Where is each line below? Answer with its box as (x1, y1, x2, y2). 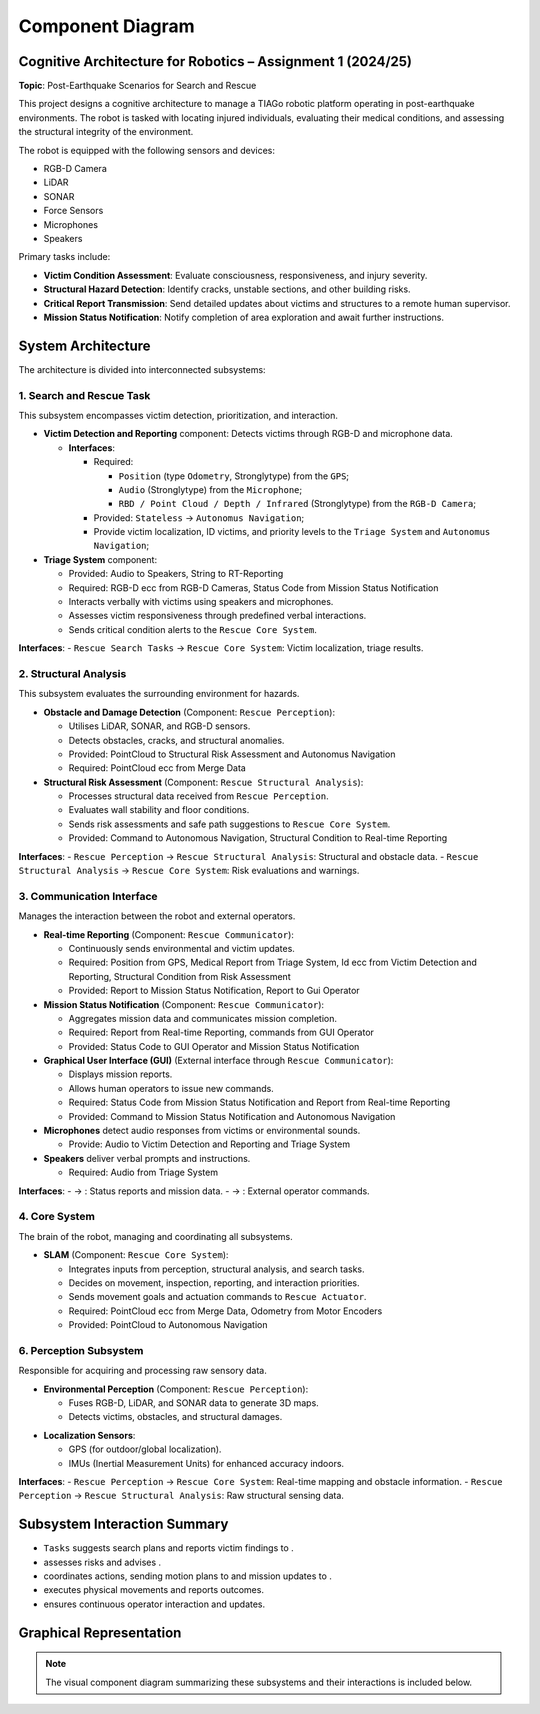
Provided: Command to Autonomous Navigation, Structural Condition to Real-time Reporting (68, 832, 448, 844)
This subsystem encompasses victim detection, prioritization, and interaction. (18, 409, 339, 421)
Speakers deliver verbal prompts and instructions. (43, 1152, 251, 1164)
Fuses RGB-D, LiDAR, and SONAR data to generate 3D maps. (68, 1397, 319, 1409)
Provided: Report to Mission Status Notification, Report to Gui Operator (68, 985, 360, 997)
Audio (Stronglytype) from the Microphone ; (118, 483, 303, 495)
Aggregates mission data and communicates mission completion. (68, 1012, 338, 1024)
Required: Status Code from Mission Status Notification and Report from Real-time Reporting (68, 1096, 451, 1109)
